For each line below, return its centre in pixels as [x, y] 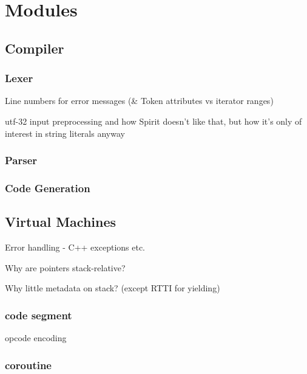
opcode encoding [36, 338]
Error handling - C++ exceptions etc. [75, 247]
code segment [39, 315]
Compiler [35, 48]
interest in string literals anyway [65, 133]
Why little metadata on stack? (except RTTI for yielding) [113, 288]
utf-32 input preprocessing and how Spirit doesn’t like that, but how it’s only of [153, 121]
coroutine [28, 365]
